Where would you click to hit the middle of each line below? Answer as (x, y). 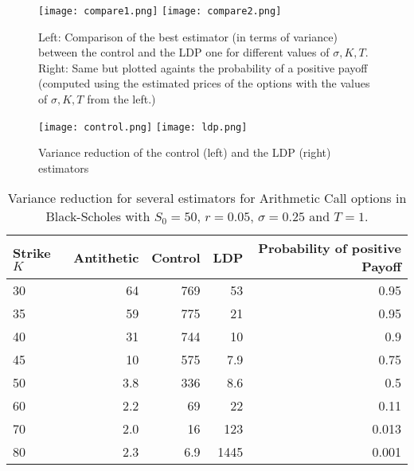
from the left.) (121, 99)
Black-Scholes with (98, 216)
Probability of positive (330, 248)
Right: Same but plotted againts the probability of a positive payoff (203, 67)
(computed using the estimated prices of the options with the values (204, 83)
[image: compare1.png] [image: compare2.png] (160, 11)
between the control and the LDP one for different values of (184, 52)
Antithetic (106, 257)
